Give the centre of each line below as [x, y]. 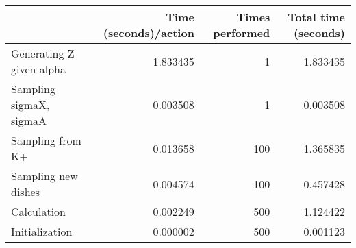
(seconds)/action [149, 33]
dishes [25, 191]
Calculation [39, 211]
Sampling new [44, 176]
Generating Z [43, 53]
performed [242, 33]
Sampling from [46, 140]
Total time [316, 17]
